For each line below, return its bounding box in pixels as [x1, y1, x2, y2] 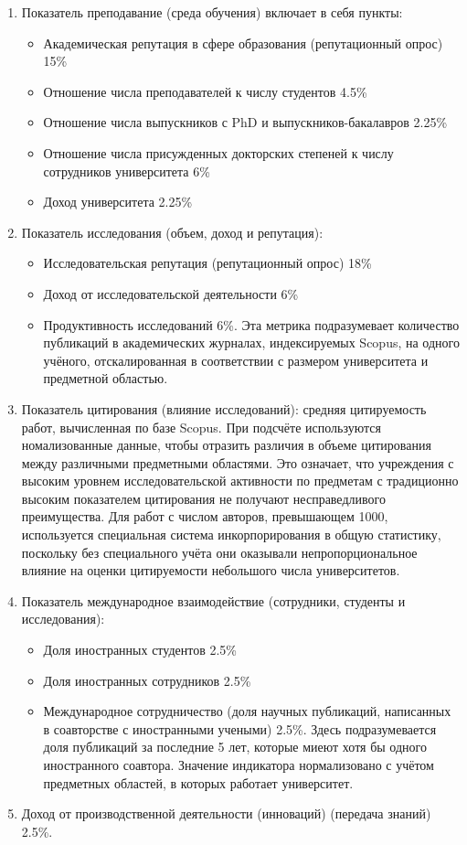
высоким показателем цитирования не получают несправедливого [21, 488, 386, 508]
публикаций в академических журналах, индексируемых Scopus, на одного [43, 333, 460, 352]
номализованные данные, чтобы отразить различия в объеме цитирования [21, 435, 431, 455]
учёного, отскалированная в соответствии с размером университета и [43, 350, 429, 369]
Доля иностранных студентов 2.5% [43, 640, 238, 659]
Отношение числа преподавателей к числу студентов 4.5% [43, 81, 367, 101]
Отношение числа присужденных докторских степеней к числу [43, 143, 394, 162]
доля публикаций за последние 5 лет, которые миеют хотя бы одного [43, 737, 427, 756]
